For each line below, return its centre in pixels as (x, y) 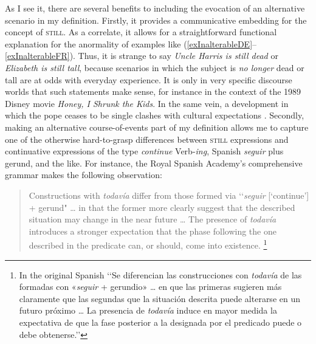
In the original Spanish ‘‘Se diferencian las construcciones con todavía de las (160, 274)
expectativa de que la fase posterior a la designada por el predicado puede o (160, 322)
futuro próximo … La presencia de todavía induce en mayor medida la (148, 310)
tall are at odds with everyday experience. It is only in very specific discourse (149, 79)
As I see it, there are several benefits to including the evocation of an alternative (155, 8)
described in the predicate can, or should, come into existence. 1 (148, 244)
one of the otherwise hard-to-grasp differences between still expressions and (147, 139)
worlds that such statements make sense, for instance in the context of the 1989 (153, 91)
